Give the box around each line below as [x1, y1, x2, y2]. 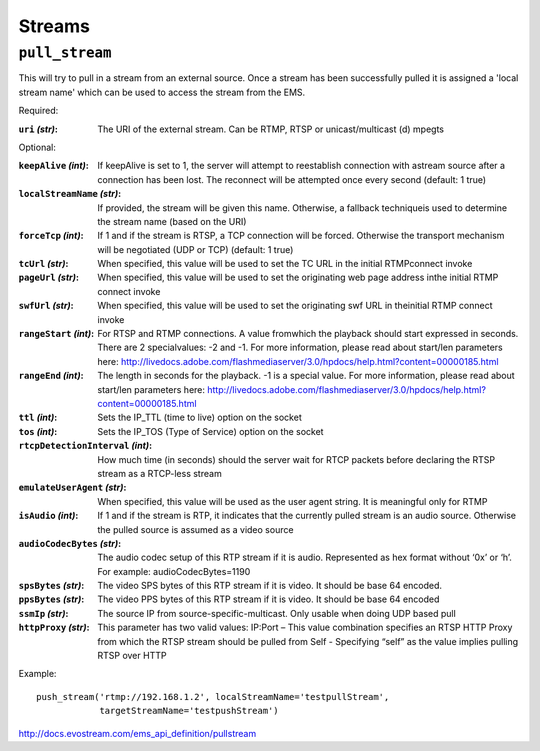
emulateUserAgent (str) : [18, 481, 127, 494]
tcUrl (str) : [18, 258, 69, 270]
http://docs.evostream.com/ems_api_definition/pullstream [18, 727, 257, 739]
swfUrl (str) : [18, 300, 74, 312]
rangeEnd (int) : [18, 370, 84, 382]
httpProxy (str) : [18, 621, 90, 634]
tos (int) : [18, 425, 58, 437]
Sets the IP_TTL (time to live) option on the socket [97, 411, 302, 424]
